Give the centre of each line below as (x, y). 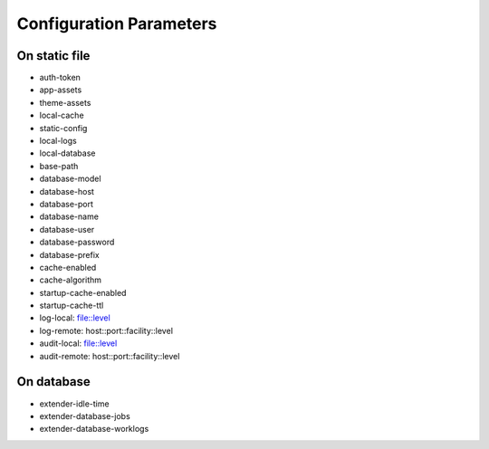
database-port (67, 204)
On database (53, 382)
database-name (69, 216)
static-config (63, 128)
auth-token (60, 78)
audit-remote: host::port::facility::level (110, 356)
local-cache (62, 115)
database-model (70, 179)
